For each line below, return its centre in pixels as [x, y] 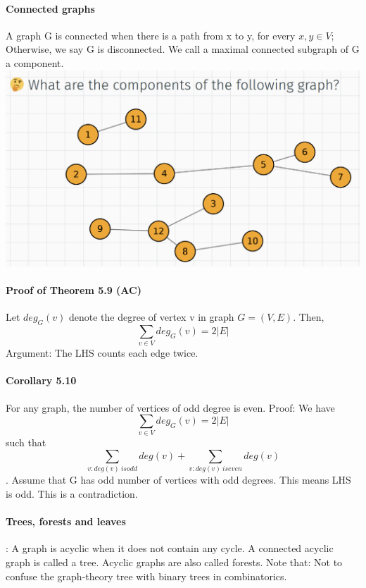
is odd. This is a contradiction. [72, 494]
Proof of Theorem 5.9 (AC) [74, 289]
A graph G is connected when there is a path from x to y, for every [151, 35]
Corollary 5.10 [41, 380]
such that [26, 442]
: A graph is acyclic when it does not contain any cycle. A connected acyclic [170, 548]
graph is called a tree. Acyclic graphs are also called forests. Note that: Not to [174, 562]
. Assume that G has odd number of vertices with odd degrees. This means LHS [178, 480]
